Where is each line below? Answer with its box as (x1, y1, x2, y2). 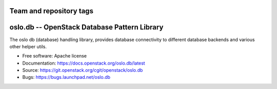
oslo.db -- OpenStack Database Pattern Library (9, 23, 164, 32)
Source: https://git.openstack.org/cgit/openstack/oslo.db (22, 67, 143, 73)
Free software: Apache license (22, 53, 87, 59)
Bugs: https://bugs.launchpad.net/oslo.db (22, 74, 110, 80)
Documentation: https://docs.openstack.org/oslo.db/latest (22, 60, 146, 66)
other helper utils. (9, 43, 47, 49)
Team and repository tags (9, 7, 93, 15)
